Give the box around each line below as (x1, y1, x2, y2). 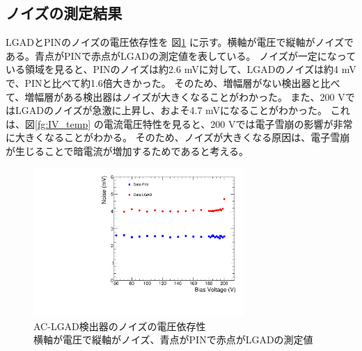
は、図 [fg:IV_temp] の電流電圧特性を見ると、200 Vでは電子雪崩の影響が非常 (6, 116, 353, 131)
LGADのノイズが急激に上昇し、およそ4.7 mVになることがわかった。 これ (15, 103, 350, 117)
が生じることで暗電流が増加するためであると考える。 (6, 143, 249, 158)
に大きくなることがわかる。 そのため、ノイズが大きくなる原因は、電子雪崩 (6, 130, 350, 145)
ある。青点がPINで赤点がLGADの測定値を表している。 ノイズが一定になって (6, 48, 356, 63)
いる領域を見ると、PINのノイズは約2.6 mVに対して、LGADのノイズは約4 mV (6, 62, 356, 76)
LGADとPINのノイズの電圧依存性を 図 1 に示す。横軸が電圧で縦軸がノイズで (6, 35, 354, 49)
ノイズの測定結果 (6, 2, 123, 24)
